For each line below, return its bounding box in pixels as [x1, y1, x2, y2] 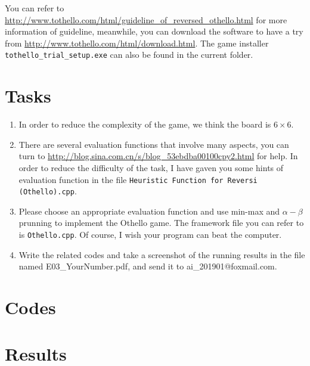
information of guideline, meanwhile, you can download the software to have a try [5, 25, 303, 38]
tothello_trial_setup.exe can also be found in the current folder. [5, 48, 253, 61]
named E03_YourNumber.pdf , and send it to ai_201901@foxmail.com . [18, 260, 277, 272]
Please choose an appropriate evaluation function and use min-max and [18, 204, 280, 217]
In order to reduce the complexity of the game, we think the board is [18, 118, 271, 131]
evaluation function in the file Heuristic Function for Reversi [18, 173, 258, 185]
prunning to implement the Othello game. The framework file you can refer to [18, 216, 304, 229]
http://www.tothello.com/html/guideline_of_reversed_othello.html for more [5, 13, 287, 26]
